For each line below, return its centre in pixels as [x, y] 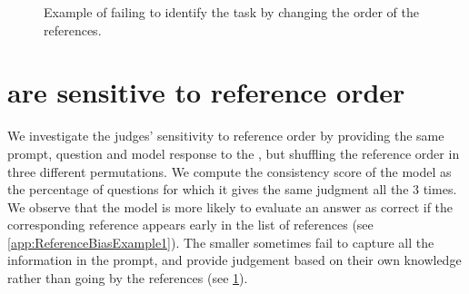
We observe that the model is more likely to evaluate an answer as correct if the [230, 206]
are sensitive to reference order [206, 92]
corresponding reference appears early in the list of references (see [190, 225]
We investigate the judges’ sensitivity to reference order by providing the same [226, 136]
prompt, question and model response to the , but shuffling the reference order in [234, 153]
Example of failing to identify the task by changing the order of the [231, 12]
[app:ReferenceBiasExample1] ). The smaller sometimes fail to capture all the [221, 242]
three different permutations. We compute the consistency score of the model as [230, 171]
